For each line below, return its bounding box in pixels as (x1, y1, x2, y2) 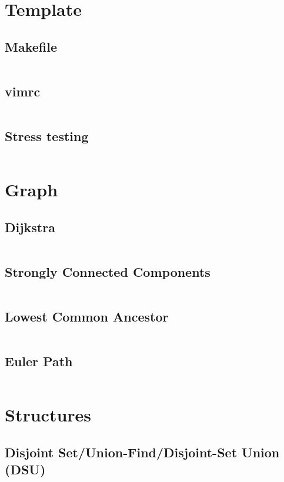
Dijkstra (5, 217, 55, 236)
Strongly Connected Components (5, 262, 211, 280)
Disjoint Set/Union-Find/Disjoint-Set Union (5, 443, 280, 461)
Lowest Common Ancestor (5, 307, 169, 326)
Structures (5, 403, 92, 427)
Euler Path (5, 352, 73, 370)
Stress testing (5, 127, 89, 145)
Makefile (5, 37, 57, 55)
